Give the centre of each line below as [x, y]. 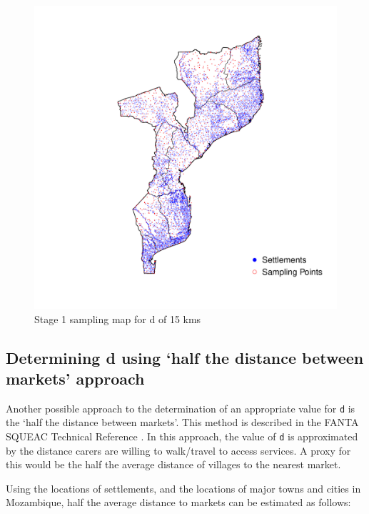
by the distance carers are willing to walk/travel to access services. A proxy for [178, 450]
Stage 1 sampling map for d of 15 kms [118, 318]
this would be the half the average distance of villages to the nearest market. [173, 464]
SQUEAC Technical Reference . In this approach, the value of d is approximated [182, 436]
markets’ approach [75, 378]
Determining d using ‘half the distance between [185, 357]
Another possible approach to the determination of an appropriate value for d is [181, 408]
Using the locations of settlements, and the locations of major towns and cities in [183, 488]
